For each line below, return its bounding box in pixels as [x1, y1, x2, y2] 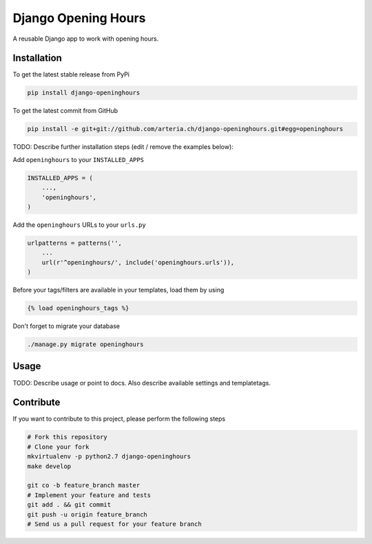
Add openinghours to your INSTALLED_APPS [12, 155, 145, 163]
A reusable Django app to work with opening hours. [12, 34, 159, 43]
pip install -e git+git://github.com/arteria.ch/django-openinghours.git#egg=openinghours [27, 125, 344, 133]
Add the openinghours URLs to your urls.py [12, 221, 146, 229]
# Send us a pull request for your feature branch [27, 520, 203, 527]
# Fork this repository [27, 433, 108, 441]
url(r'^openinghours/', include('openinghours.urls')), [41, 259, 235, 266]
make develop [27, 462, 72, 470]
